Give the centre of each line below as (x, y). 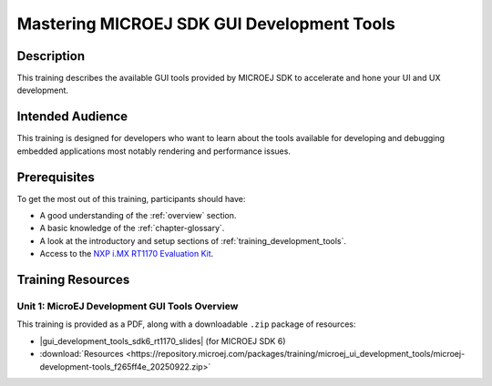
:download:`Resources (82, 354)
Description (51, 56)
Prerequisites (56, 177)
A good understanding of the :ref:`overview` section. (138, 216)
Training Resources (73, 280)
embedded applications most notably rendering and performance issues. (154, 151)
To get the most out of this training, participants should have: (131, 198)
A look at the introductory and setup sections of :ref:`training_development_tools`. (193, 240)
